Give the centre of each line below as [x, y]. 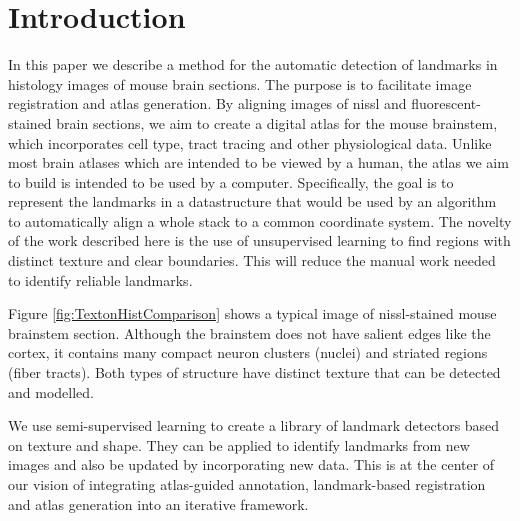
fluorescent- [446, 103]
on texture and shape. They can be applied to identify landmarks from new [239, 444]
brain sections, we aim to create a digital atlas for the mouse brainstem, [277, 122]
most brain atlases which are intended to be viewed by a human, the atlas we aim [258, 162]
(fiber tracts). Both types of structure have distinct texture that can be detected [254, 372]
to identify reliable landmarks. [100, 279]
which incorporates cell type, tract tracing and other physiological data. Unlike [250, 142]
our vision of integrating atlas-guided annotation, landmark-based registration [247, 484]
